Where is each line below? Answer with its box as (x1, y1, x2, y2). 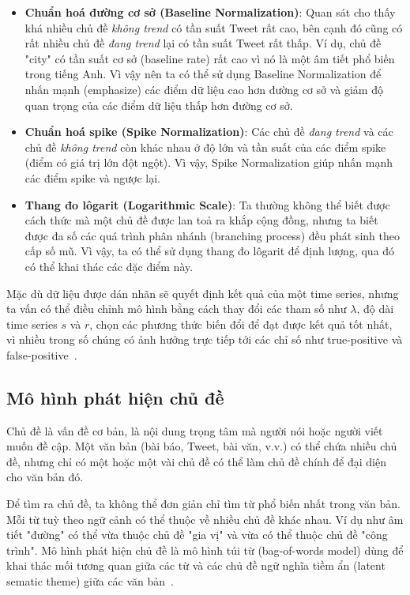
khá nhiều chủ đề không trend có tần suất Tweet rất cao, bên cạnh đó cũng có (24, 19, 403, 36)
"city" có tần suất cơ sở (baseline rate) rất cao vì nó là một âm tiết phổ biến (24, 50, 395, 66)
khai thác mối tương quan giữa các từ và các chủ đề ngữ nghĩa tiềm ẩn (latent (6, 557, 386, 574)
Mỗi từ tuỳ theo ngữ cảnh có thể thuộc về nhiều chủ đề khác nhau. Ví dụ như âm (6, 510, 404, 527)
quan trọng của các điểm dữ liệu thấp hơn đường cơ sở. (24, 96, 293, 113)
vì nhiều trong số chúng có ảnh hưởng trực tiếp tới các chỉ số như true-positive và (6, 331, 403, 348)
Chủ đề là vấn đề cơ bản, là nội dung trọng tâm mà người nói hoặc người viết (6, 422, 383, 439)
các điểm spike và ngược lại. (24, 169, 160, 186)
